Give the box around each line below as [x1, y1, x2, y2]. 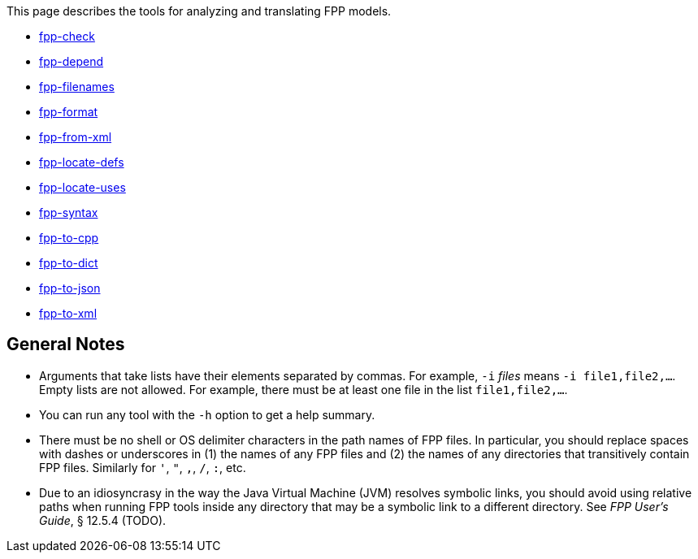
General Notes [7, 334, 125, 355]
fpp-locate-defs [39, 155, 124, 169]
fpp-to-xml [39, 306, 98, 320]
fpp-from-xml [39, 130, 112, 144]
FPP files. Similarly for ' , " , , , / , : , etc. [39, 460, 246, 474]
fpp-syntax [39, 206, 98, 219]
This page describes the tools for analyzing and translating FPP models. [7, 4, 392, 18]
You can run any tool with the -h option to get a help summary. [39, 407, 375, 422]
